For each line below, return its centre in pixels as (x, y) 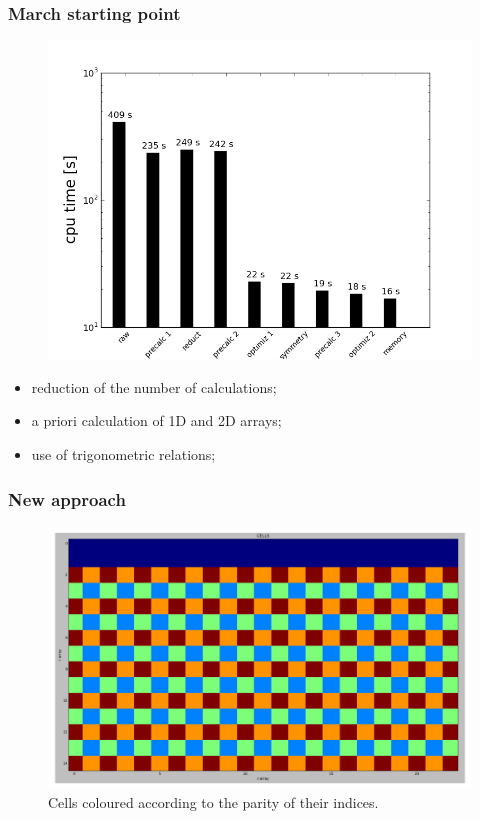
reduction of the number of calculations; (154, 386)
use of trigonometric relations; (123, 454)
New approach (67, 498)
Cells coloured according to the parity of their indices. (213, 802)
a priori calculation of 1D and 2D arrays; (156, 420)
